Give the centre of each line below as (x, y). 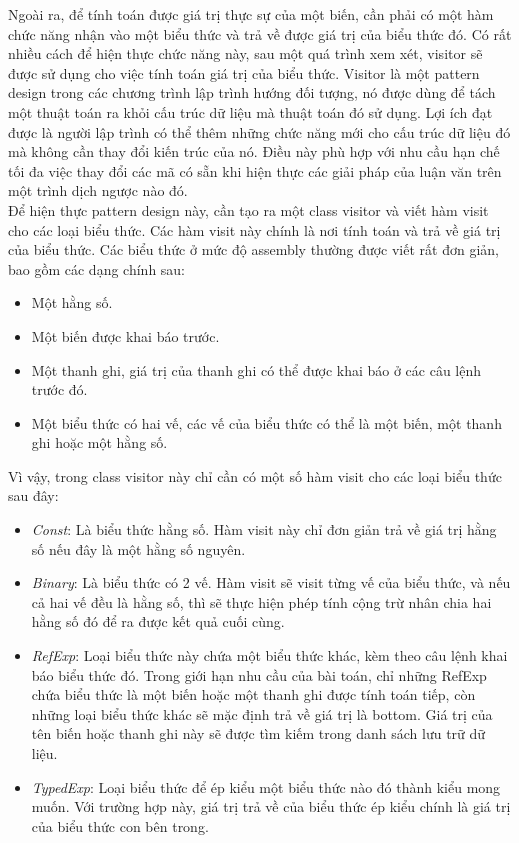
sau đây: (33, 495)
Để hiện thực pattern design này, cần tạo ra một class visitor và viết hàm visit (248, 209)
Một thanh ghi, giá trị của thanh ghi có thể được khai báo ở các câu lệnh (256, 369)
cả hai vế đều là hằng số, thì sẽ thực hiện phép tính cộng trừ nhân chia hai (261, 601)
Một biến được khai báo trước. (125, 335)
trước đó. (59, 389)
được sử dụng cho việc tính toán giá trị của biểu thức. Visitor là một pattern (244, 72)
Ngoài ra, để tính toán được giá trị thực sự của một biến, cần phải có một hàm (251, 14)
